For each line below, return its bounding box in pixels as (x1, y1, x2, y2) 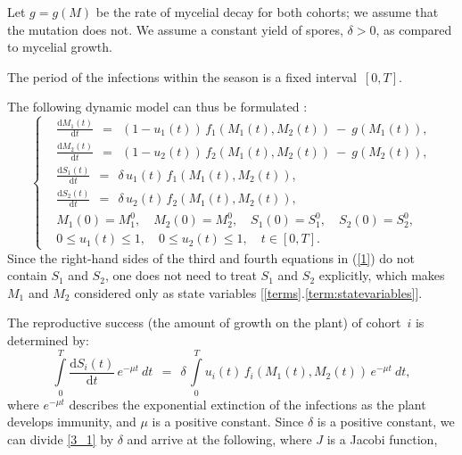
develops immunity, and (7, 412, 136, 431)
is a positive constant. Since (152, 412, 304, 431)
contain (7, 266, 47, 285)
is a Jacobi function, (326, 429, 438, 448)
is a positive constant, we (317, 412, 455, 431)
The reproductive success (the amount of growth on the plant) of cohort (7, 313, 401, 332)
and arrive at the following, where (127, 429, 312, 448)
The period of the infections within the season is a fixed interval (7, 67, 357, 86)
